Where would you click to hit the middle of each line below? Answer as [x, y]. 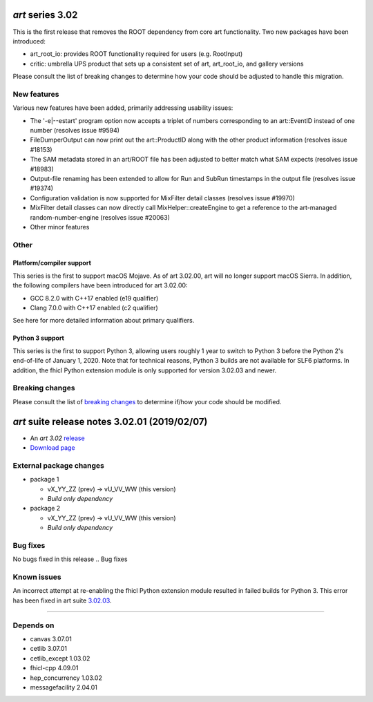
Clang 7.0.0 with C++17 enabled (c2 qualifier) [94, 308]
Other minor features [60, 227]
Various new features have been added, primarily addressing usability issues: [123, 108]
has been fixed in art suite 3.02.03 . [62, 600]
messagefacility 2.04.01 [64, 687]
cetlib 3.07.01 [48, 649]
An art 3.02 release [58, 438]
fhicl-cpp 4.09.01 [54, 668]
